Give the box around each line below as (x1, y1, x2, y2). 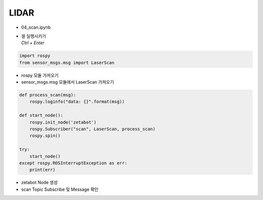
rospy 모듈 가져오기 (21, 72, 59, 78)
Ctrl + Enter (21, 40, 45, 46)
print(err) (29, 167, 56, 173)
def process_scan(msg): (19, 92, 76, 98)
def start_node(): (19, 112, 63, 118)
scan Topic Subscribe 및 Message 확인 (21, 186, 99, 192)
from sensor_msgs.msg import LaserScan (19, 60, 114, 65)
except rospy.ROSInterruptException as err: (19, 160, 128, 165)
